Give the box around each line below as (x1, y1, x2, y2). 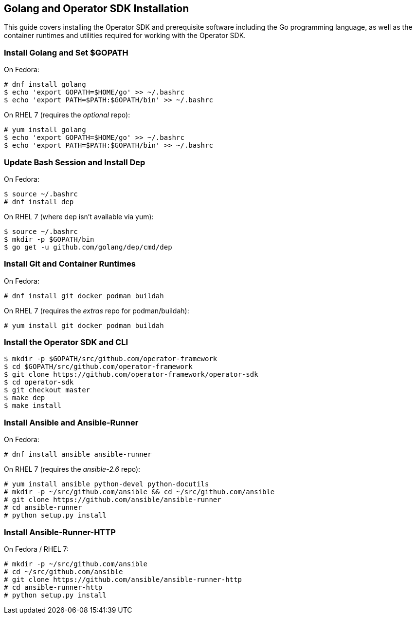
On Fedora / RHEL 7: (4, 544, 69, 553)
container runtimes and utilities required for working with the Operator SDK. (4, 31, 246, 40)
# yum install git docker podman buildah (4, 321, 164, 329)
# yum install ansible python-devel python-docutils (4, 480, 209, 488)
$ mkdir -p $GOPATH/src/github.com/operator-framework (4, 355, 217, 363)
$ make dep (4, 394, 45, 402)
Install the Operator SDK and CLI (4, 337, 128, 348)
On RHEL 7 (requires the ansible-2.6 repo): (4, 465, 141, 474)
